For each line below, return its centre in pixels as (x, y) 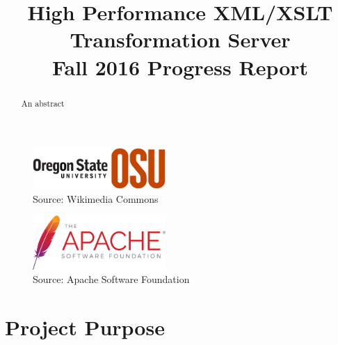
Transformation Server (180, 39)
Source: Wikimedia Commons (96, 198)
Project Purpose (85, 327)
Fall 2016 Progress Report (180, 67)
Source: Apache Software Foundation (111, 279)
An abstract (43, 103)
